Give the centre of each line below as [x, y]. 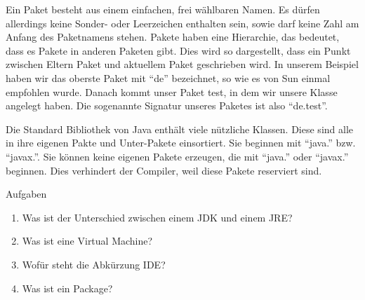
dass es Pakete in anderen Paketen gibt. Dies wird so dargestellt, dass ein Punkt [178, 50]
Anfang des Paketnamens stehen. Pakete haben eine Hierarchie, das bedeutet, [173, 37]
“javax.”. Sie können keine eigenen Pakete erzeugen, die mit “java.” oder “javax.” [177, 156]
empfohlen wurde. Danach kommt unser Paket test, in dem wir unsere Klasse [172, 91]
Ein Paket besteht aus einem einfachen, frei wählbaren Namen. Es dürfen [163, 9]
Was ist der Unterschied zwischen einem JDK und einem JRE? [157, 217]
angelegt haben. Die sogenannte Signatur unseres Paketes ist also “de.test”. [167, 105]
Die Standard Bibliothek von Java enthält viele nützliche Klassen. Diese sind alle [180, 129]
